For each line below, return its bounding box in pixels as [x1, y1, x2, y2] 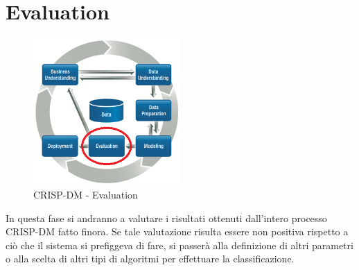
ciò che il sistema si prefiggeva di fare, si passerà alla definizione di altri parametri [6, 237, 353, 252]
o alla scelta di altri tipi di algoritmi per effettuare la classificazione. [6, 251, 295, 266]
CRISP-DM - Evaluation [33, 187, 138, 202]
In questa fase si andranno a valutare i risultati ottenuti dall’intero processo [6, 210, 327, 225]
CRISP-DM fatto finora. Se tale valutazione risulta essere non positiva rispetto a [6, 224, 349, 239]
